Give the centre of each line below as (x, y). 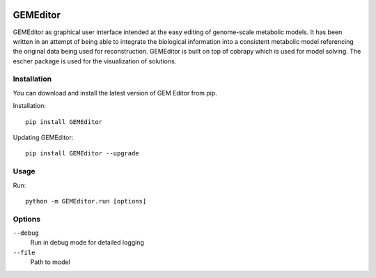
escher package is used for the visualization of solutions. (95, 61)
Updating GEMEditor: (43, 137)
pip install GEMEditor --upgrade (82, 154)
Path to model (50, 262)
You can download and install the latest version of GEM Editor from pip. (115, 93)
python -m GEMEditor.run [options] (86, 201)
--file (24, 252)
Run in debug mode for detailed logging (87, 242)
